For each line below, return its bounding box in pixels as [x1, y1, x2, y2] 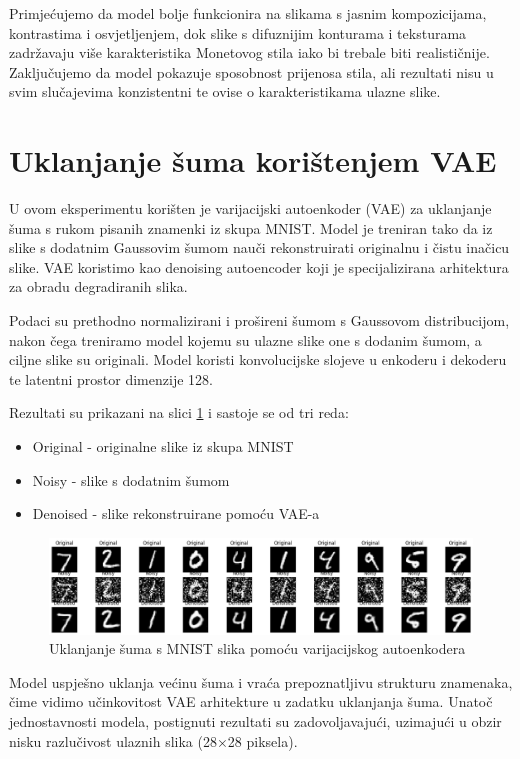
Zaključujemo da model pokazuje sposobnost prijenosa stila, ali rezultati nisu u [9, 61, 494, 82]
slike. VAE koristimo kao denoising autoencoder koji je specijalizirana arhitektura [9, 256, 509, 277]
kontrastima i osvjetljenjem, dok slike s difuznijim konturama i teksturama [9, 22, 467, 43]
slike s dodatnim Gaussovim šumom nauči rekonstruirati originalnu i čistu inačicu [9, 237, 510, 258]
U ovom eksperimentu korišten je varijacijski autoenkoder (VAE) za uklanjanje [9, 198, 492, 219]
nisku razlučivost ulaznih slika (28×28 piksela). [9, 730, 298, 751]
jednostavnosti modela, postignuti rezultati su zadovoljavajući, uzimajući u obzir [9, 711, 502, 732]
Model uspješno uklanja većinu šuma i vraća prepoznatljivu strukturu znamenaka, [9, 671, 513, 692]
